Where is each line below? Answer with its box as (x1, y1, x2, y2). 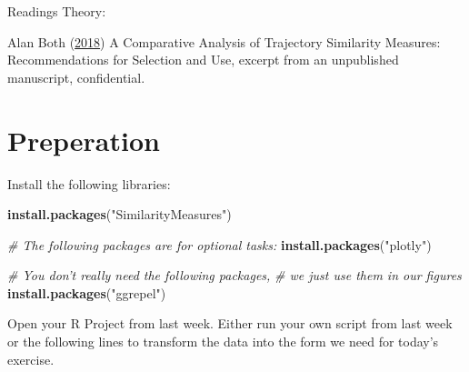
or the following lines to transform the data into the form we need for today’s (7, 332, 439, 351)
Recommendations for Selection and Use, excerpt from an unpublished (7, 50, 399, 69)
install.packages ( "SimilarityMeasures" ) (7, 205, 232, 224)
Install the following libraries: (7, 174, 171, 193)
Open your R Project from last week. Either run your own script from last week (7, 314, 453, 333)
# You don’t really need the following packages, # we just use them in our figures (7, 266, 462, 285)
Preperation (7, 121, 160, 158)
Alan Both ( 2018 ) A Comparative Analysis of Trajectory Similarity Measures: (7, 32, 441, 51)
